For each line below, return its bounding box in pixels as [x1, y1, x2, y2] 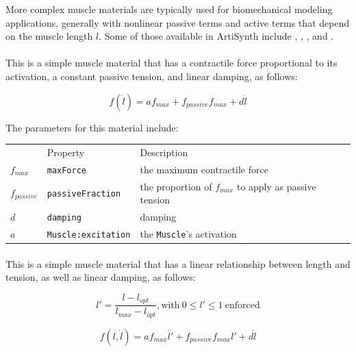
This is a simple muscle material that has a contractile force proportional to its [5, 55, 338, 70]
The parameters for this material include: [5, 120, 179, 134]
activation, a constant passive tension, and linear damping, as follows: [5, 68, 298, 83]
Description [140, 144, 188, 159]
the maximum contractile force [140, 162, 268, 176]
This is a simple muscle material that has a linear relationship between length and [5, 256, 351, 271]
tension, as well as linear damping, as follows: [5, 270, 196, 284]
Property [47, 144, 85, 159]
